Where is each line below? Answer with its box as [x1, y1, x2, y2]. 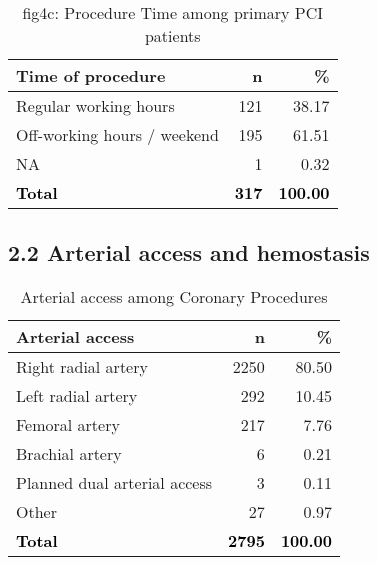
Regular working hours [16, 94, 175, 117]
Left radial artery [16, 384, 138, 408]
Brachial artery [16, 442, 122, 466]
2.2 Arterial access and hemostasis [8, 237, 370, 268]
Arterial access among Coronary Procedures [20, 285, 328, 309]
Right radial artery [16, 355, 148, 379]
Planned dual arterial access [16, 471, 213, 495]
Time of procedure [16, 64, 166, 87]
